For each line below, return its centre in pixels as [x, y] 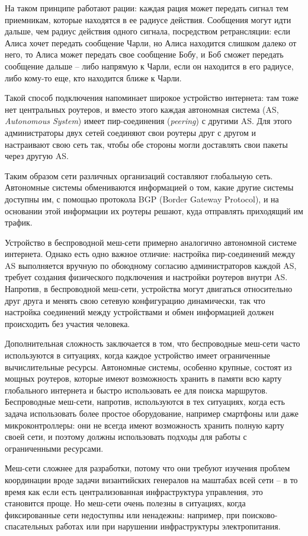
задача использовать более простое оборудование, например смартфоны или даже [152, 413]
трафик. [19, 222]
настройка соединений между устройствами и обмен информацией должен [139, 312]
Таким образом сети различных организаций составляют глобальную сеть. [139, 175]
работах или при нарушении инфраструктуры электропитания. [168, 526]
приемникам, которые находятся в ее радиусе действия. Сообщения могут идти [148, 19]
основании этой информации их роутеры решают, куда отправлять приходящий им [154, 210]
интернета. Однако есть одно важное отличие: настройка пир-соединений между [150, 254]
